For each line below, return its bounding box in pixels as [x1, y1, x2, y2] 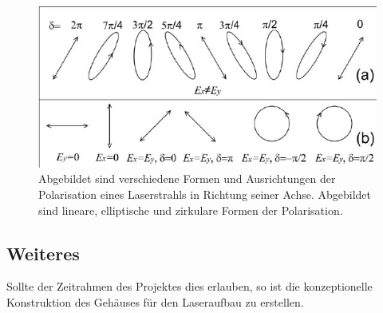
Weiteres [6, 240, 80, 265]
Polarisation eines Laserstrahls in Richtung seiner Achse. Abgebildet [38, 185, 371, 202]
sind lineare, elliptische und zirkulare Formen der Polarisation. [38, 201, 343, 218]
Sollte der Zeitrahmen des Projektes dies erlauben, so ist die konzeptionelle [6, 278, 373, 295]
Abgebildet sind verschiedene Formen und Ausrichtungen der [38, 170, 336, 187]
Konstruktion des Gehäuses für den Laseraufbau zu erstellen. [6, 293, 304, 310]
